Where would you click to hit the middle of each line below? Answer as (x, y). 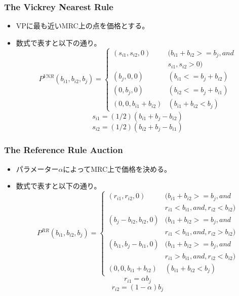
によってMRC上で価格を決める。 (117, 169)
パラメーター (37, 169)
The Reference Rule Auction (64, 150)
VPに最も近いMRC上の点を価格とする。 (83, 26)
